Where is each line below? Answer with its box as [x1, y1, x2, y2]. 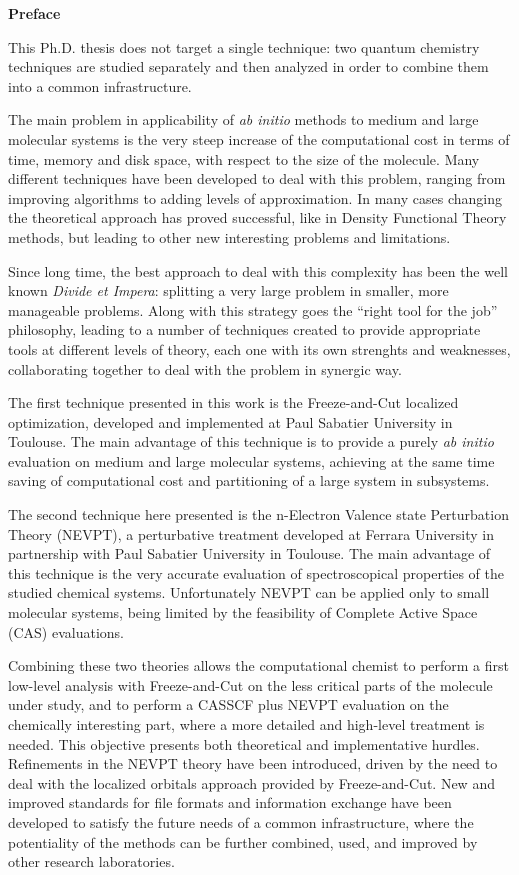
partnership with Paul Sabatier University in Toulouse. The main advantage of [8, 543, 491, 564]
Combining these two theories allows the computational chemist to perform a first [8, 655, 510, 676]
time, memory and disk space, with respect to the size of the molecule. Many [8, 148, 480, 169]
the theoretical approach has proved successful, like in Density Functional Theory [8, 207, 507, 228]
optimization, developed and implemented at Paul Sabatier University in [8, 411, 453, 432]
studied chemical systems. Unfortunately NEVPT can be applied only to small [8, 582, 490, 603]
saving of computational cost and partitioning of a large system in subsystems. [8, 470, 490, 491]
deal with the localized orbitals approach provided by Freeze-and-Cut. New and [8, 772, 495, 793]
